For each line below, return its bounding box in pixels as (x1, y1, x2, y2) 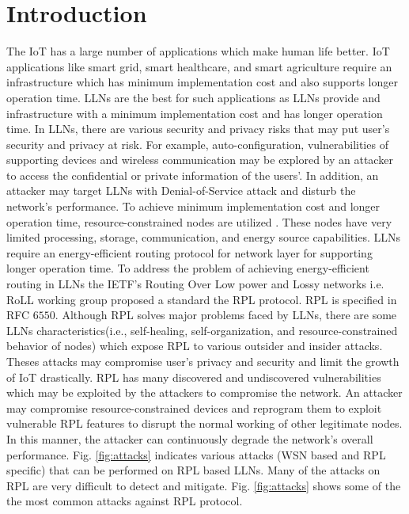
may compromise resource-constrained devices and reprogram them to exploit (6, 399, 382, 416)
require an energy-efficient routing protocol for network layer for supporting (6, 244, 373, 261)
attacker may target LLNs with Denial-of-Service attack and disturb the (6, 182, 356, 199)
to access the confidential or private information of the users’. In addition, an (6, 166, 379, 183)
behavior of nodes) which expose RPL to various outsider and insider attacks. (6, 337, 383, 354)
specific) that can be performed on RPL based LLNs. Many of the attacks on (6, 462, 381, 478)
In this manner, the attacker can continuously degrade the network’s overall (6, 430, 373, 447)
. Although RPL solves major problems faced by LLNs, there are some (55, 306, 397, 323)
